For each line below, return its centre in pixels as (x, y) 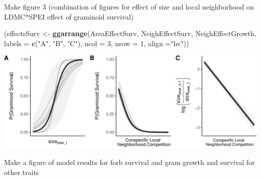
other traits (22, 172)
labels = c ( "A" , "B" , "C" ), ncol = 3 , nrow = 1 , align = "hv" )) (97, 43)
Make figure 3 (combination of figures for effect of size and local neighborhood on (129, 7)
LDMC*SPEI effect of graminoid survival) (69, 16)
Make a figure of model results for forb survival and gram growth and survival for (129, 162)
